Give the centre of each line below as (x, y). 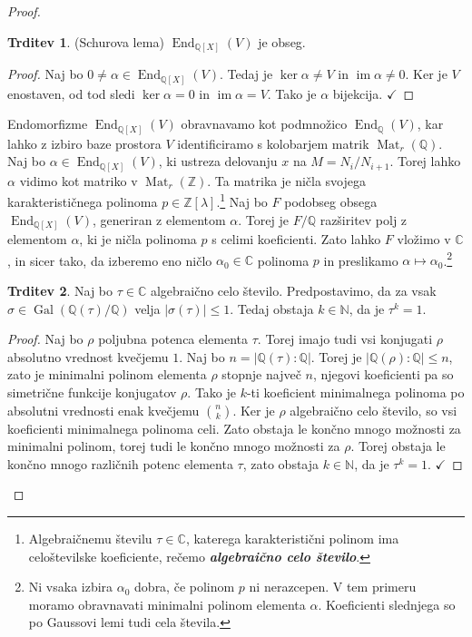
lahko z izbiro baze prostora (84, 143)
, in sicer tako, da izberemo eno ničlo (110, 260)
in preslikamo (361, 260)
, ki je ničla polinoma (138, 239)
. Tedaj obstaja (272, 308)
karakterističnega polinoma (83, 202)
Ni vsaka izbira (71, 587)
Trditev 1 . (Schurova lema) (86, 41)
